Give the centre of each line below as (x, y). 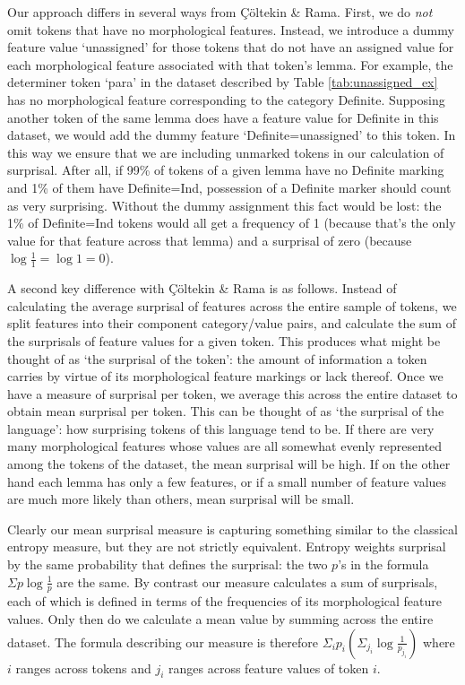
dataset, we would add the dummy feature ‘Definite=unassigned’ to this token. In (232, 135)
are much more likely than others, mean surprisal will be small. (181, 499)
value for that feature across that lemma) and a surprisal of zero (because (210, 240)
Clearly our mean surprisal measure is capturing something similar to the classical (232, 529)
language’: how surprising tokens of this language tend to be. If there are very (221, 428)
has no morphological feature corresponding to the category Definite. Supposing (226, 99)
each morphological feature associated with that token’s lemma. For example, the (230, 64)
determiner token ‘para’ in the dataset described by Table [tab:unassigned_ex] (223, 82)
